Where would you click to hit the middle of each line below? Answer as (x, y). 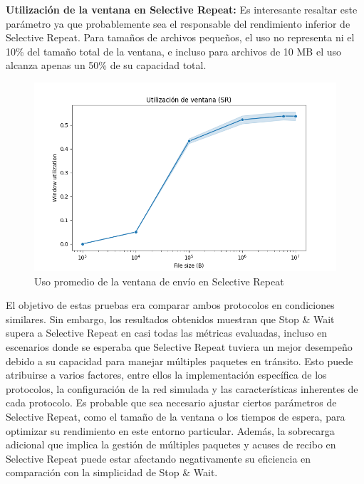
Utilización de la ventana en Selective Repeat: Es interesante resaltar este (182, 9)
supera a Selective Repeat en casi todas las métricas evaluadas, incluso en (167, 333)
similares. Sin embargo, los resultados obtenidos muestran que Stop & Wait (170, 319)
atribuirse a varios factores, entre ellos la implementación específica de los (166, 375)
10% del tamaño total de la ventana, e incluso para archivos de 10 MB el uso (174, 51)
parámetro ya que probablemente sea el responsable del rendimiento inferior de (178, 23)
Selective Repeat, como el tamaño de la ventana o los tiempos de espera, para (176, 416)
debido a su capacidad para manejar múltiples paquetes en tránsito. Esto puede (180, 361)
